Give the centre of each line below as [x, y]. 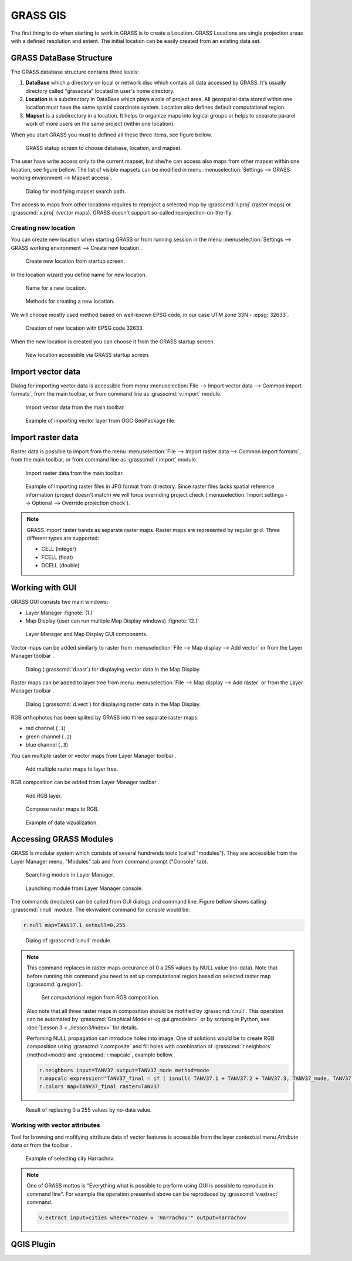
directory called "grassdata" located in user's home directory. [100, 91]
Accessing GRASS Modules [62, 839]
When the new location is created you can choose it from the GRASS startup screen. [113, 342]
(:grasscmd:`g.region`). [55, 984]
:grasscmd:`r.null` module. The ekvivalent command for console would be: [101, 910]
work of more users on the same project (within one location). [100, 124]
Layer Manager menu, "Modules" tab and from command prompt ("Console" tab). [109, 861]
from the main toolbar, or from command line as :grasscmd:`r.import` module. [104, 460]
